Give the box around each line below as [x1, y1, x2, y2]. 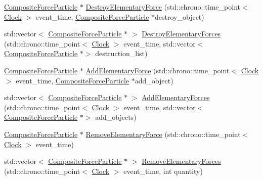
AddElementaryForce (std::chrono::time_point [85, 65, 230, 75]
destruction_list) [95, 48, 148, 59]
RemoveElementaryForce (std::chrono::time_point [85, 128, 241, 139]
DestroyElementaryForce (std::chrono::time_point [85, 2, 240, 12]
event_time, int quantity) [123, 165, 203, 176]
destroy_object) [155, 11, 204, 22]
